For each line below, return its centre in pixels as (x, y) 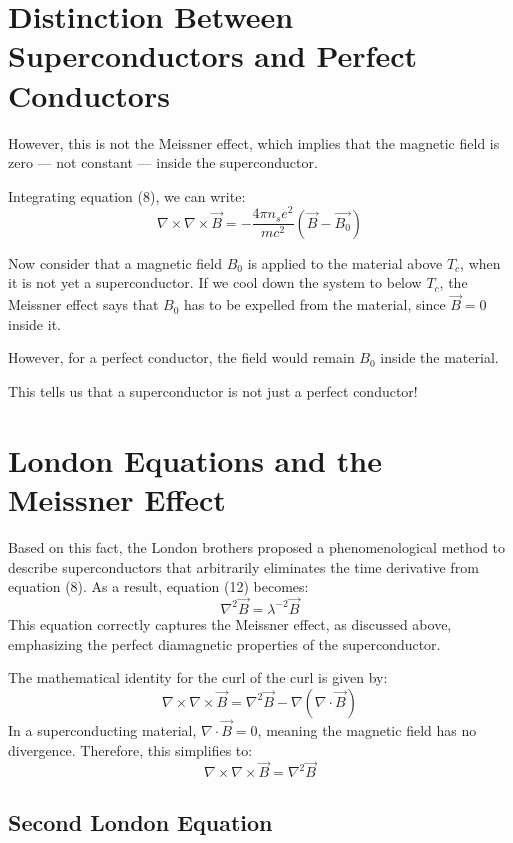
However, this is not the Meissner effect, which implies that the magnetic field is (254, 142)
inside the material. (439, 357)
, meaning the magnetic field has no (367, 729)
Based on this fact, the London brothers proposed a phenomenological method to (257, 546)
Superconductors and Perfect (213, 55)
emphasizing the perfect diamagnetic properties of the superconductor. (224, 643)
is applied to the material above (345, 262)
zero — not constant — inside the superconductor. (163, 162)
